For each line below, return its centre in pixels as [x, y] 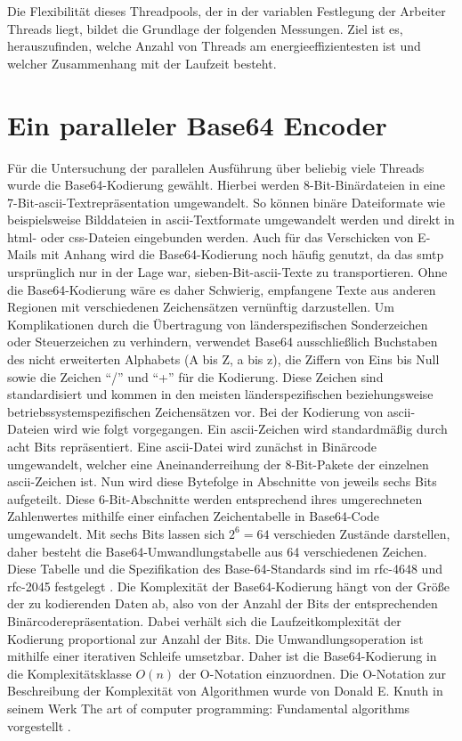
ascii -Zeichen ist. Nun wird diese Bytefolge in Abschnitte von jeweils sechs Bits [222, 481]
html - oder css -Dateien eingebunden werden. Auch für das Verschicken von [211, 236]
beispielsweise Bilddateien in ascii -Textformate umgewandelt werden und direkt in [231, 220]
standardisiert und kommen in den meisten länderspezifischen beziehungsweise [220, 394]
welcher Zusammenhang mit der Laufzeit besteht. [142, 63]
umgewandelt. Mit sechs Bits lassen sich [116, 533]
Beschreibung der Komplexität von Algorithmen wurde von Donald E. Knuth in [225, 691]
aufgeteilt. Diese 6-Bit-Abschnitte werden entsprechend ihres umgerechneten [215, 498]
